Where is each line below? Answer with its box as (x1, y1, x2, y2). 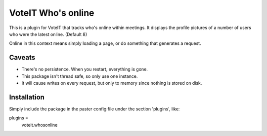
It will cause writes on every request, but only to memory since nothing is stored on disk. (21, 80, 202, 86)
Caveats (9, 53, 36, 62)
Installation (9, 93, 44, 101)
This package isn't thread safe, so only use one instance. (21, 73, 138, 79)
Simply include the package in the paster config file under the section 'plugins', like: (9, 106, 180, 112)
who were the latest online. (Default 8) (9, 31, 88, 37)
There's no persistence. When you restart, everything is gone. (21, 67, 148, 72)
